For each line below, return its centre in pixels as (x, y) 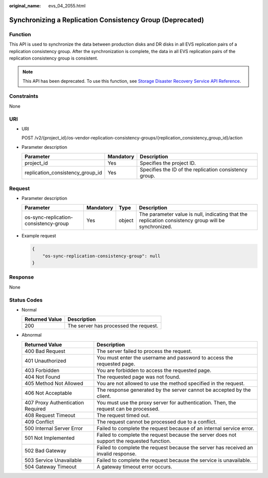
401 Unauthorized (45, 360)
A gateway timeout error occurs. (134, 467)
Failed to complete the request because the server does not (167, 435)
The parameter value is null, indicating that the (193, 214)
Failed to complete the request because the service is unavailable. (174, 460)
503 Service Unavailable (53, 460)
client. (104, 396)
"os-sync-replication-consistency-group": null (101, 256)
